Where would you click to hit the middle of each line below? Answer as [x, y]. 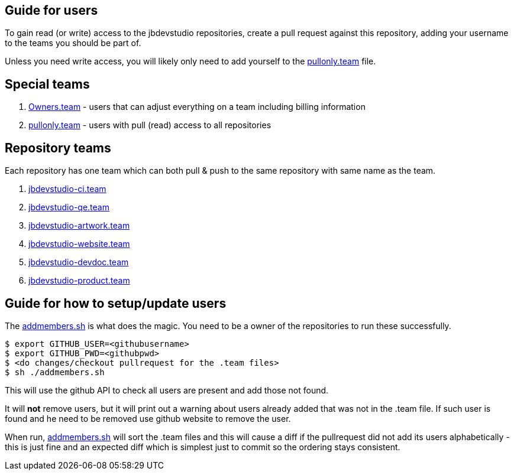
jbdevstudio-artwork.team [79, 226]
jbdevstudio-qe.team [69, 207]
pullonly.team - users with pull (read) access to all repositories [150, 125]
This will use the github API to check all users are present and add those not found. [167, 390]
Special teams [47, 84]
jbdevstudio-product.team [79, 281]
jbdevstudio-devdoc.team [79, 262]
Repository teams [58, 148]
